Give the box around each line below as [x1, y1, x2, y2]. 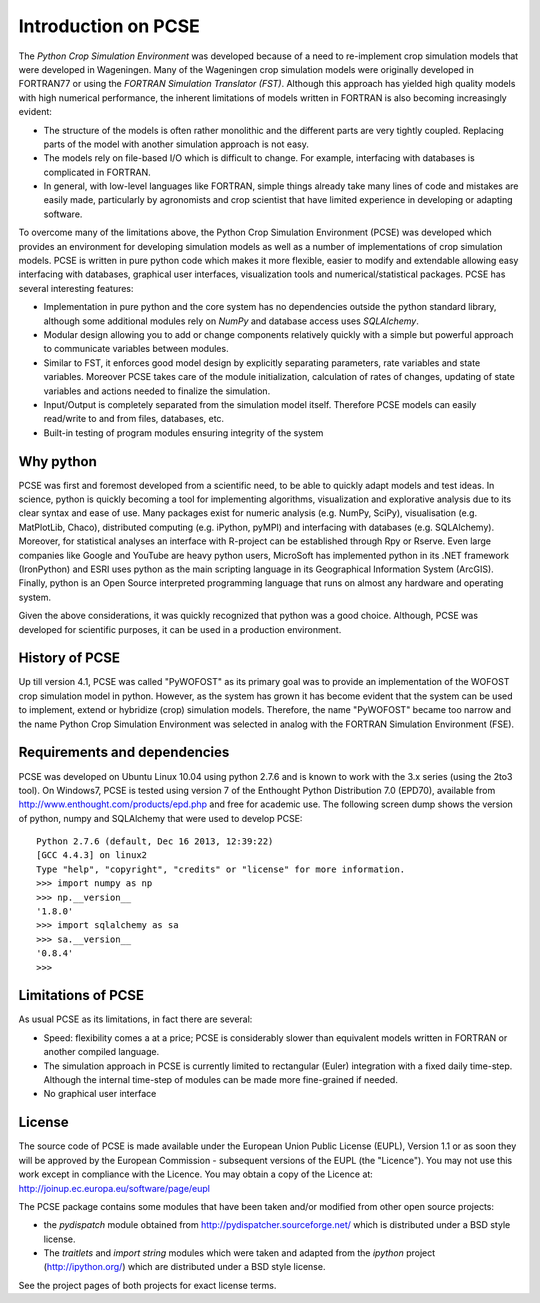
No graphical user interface [43, 1088, 157, 1100]
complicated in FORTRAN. [43, 166, 151, 178]
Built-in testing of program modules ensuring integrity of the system [43, 426, 324, 439]
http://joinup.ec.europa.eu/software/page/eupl [18, 1182, 210, 1194]
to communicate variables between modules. [43, 343, 229, 355]
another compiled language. [43, 1046, 160, 1058]
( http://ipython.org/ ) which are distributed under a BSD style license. [43, 1261, 326, 1273]
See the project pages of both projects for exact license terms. [18, 1279, 277, 1291]
